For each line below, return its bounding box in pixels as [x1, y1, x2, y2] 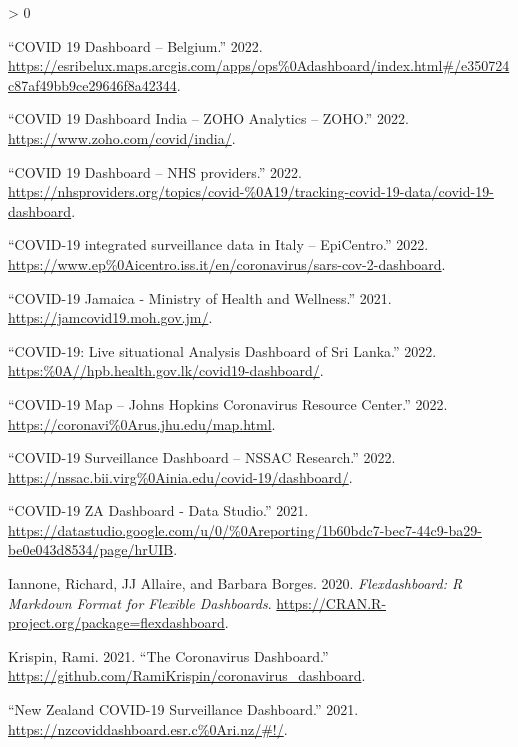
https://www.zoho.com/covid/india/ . [8, 127, 236, 148]
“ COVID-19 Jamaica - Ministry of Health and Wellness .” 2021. [8, 287, 392, 308]
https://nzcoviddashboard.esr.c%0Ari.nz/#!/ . [8, 718, 288, 739]
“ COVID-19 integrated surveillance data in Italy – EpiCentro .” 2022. [8, 234, 429, 255]
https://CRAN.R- [276, 592, 387, 613]
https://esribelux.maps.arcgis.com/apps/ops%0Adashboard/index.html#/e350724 [8, 55, 510, 76]
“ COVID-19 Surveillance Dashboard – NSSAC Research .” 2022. [8, 447, 396, 468]
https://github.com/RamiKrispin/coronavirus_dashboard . [8, 665, 366, 686]
